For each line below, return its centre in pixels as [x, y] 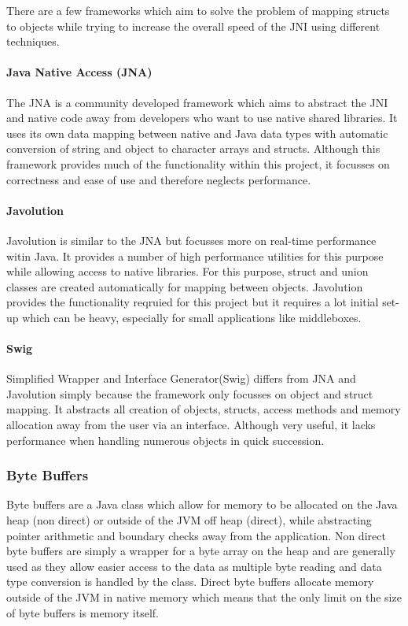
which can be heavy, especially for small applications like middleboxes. [192, 317]
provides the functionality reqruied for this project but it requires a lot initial [193, 302]
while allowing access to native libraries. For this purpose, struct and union [187, 271]
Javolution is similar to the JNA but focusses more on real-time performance [191, 240]
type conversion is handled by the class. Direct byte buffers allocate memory [190, 582]
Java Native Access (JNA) [79, 72]
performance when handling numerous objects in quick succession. [165, 440]
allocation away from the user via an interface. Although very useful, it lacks [191, 425]
